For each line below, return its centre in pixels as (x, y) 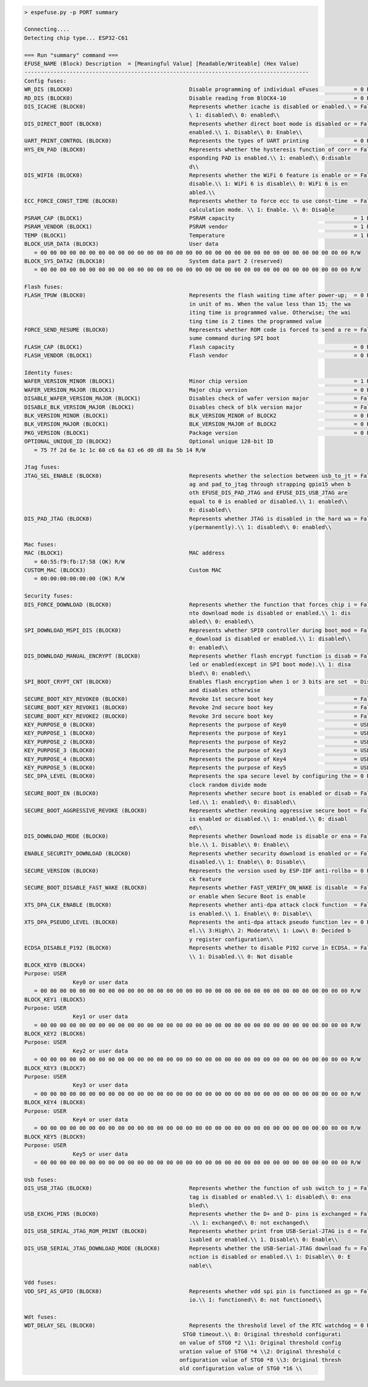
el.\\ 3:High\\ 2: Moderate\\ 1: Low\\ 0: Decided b (270, 931)
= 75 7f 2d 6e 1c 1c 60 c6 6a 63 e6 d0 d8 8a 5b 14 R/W (120, 450)
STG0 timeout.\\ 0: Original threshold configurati (262, 1334)
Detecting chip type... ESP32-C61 (76, 38)
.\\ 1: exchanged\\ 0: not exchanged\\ (249, 1223)
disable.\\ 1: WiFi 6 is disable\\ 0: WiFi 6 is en (268, 184)
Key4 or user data (100, 1119)
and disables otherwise (225, 690)
